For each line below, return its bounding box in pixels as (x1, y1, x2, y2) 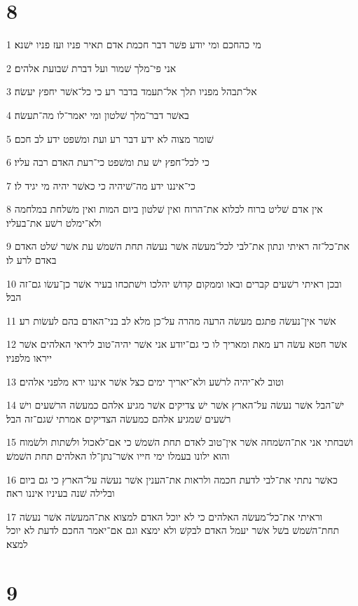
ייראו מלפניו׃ (6, 351, 52, 365)
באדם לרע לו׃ (6, 253, 57, 267)
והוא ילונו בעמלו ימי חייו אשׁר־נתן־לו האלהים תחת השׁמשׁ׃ (6, 449, 230, 463)
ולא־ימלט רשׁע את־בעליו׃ (6, 215, 102, 230)
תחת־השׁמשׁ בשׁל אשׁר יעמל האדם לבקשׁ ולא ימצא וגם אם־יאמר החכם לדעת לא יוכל (6, 523, 340, 537)
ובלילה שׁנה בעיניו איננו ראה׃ (6, 486, 115, 500)
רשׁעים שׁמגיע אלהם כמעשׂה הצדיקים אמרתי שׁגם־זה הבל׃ (6, 411, 231, 425)
